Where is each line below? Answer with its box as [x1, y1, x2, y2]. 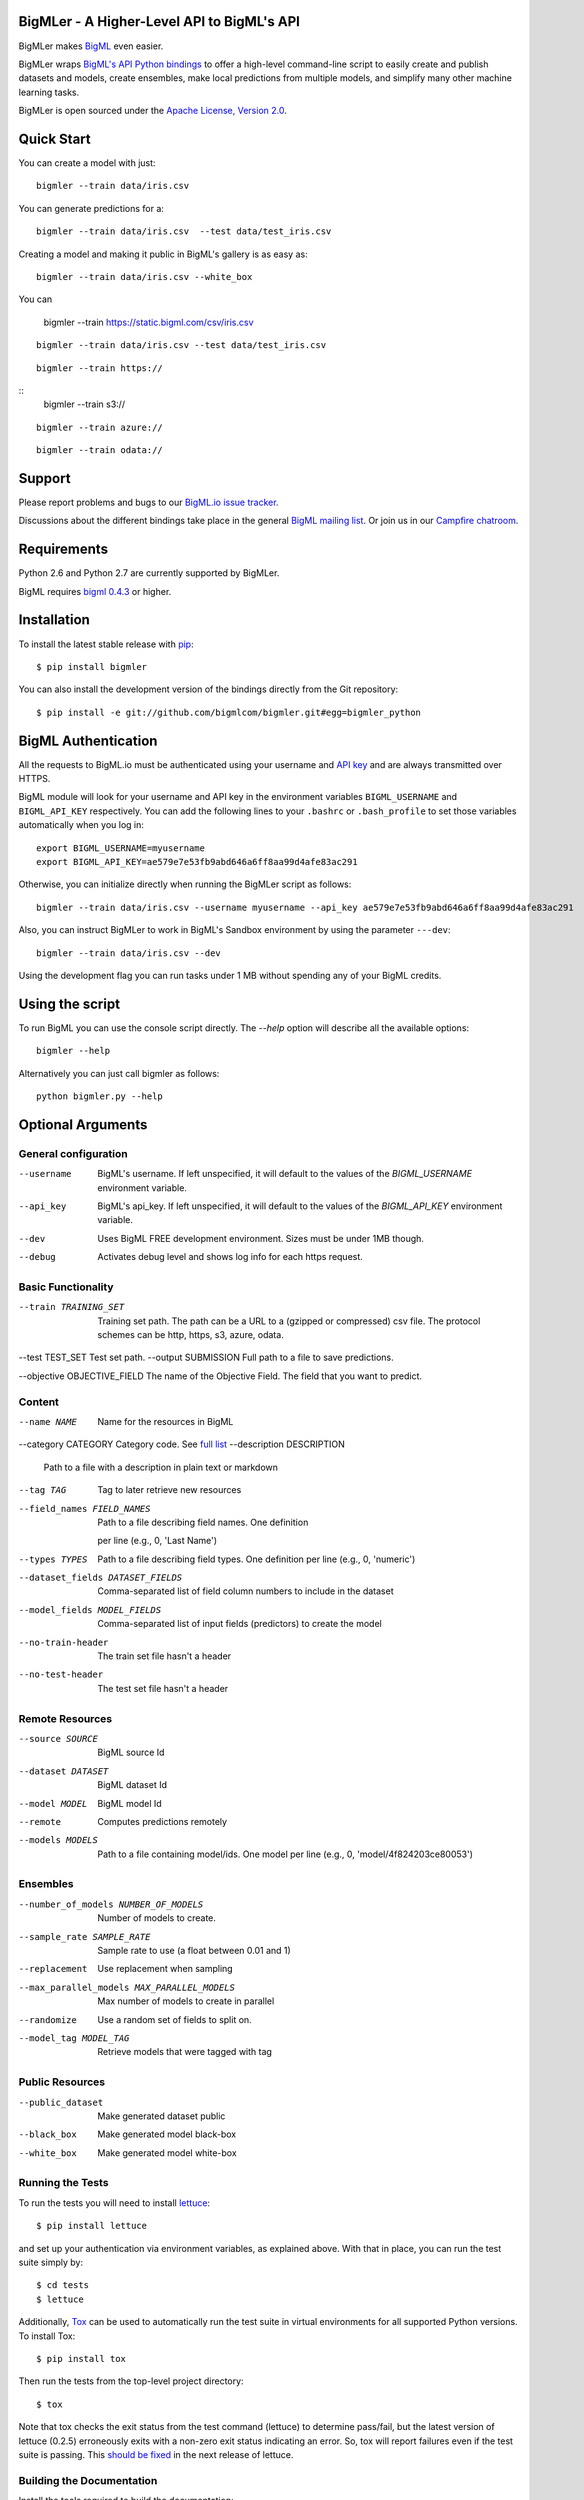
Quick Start [18, 130, 91, 147]
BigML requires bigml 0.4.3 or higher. [18, 585, 172, 597]
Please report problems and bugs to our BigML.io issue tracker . [18, 496, 279, 508]
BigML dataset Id [97, 1779, 167, 1791]
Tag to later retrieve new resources [97, 1484, 242, 1496]
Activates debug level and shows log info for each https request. [97, 1251, 364, 1263]
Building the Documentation [18, 2473, 158, 2487]
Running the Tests [18, 2176, 109, 2190]
